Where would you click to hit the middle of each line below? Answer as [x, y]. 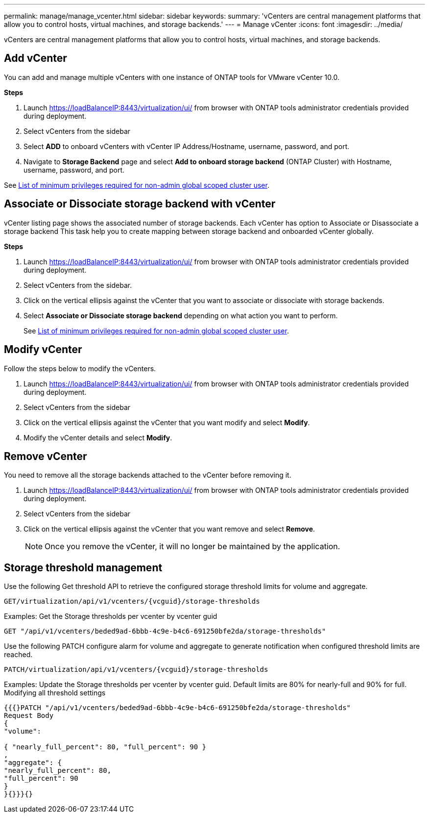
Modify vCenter [43, 350]
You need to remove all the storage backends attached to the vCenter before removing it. [148, 475]
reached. [18, 655]
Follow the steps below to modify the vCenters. [80, 368]
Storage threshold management [83, 567]
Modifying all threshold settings [55, 693]
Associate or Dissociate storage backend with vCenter [140, 204]
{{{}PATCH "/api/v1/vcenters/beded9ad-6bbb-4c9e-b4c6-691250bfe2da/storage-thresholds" [178, 708]
